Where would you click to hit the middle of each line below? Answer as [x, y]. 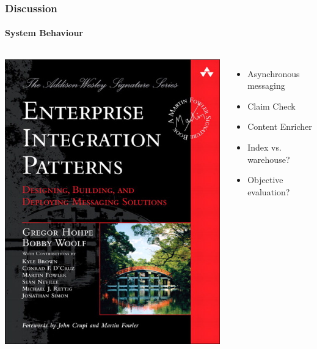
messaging [266, 85]
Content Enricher [280, 126]
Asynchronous [274, 73]
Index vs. [264, 147]
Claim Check [271, 106]
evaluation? [269, 191]
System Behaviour [44, 33]
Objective [265, 180]
